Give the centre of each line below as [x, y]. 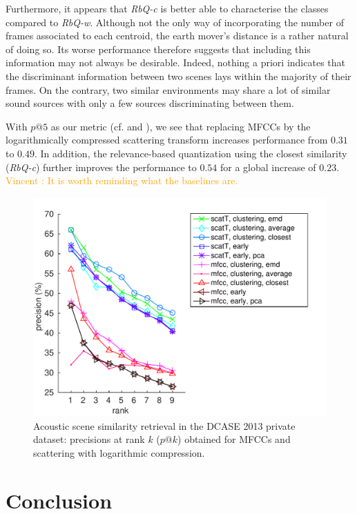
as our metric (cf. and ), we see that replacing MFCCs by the [181, 126]
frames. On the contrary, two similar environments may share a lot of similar [168, 89]
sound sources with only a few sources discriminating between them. [150, 103]
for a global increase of [268, 167]
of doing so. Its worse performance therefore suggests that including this [158, 49]
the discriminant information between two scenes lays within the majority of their [178, 76]
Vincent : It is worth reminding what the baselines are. [122, 180]
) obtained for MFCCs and [234, 439]
